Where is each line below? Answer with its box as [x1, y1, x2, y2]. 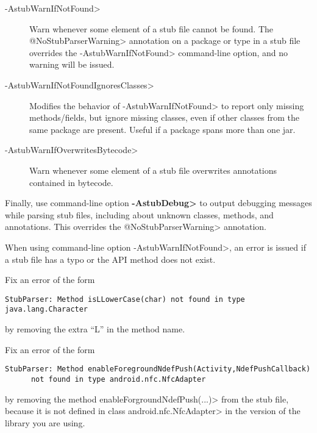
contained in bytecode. [29, 176, 113, 188]
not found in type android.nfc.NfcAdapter [30, 374, 206, 384]
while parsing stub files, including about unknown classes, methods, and [5, 208, 274, 221]
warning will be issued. [29, 58, 115, 71]
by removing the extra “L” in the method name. [5, 323, 185, 335]
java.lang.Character [5, 305, 88, 314]
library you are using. [5, 416, 85, 429]
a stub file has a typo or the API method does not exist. [5, 252, 216, 265]
